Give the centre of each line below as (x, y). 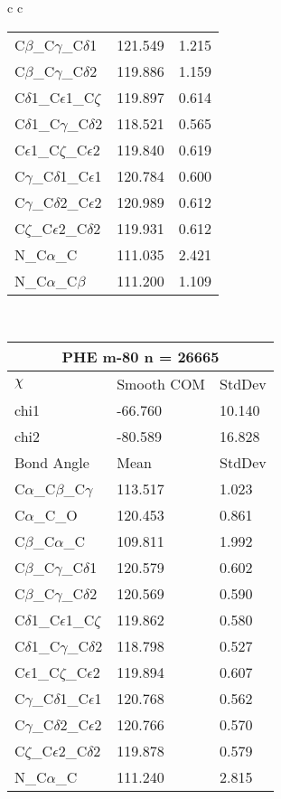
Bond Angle (52, 463)
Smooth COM (161, 384)
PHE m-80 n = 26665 (140, 357)
